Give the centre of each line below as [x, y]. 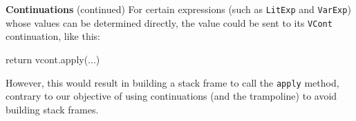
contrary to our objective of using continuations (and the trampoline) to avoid [171, 96]
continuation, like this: [53, 36]
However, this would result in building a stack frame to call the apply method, [172, 82]
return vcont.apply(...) [53, 59]
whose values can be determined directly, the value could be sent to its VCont [169, 22]
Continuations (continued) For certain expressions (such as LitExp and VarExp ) [178, 9]
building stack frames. [52, 109]
